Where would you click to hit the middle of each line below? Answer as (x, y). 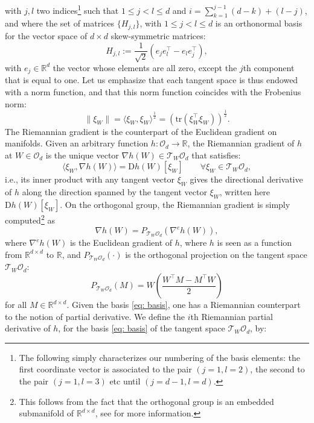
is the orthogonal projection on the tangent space (216, 254)
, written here (245, 192)
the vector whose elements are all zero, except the (145, 67)
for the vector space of (46, 35)
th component (269, 67)
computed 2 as (30, 219)
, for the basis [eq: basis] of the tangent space (142, 328)
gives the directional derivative (246, 179)
